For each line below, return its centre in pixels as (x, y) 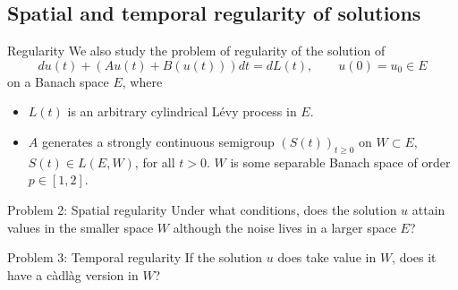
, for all (155, 162)
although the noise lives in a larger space (284, 227)
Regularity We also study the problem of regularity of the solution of (196, 51)
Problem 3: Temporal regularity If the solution (135, 257)
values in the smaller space (81, 227)
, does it (414, 257)
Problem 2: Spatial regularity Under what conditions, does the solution (202, 209)
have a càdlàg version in (73, 274)
